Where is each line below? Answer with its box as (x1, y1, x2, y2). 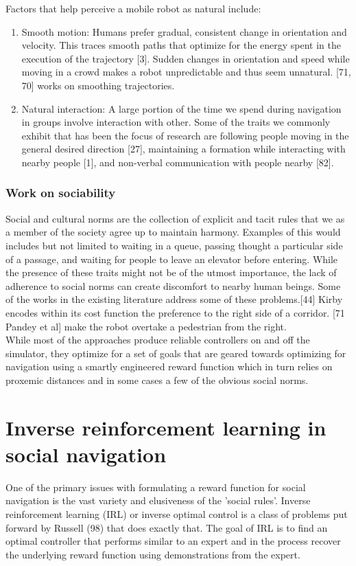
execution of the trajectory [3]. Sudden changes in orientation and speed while (21, 51, 350, 65)
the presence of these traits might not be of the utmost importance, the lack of (5, 265, 337, 280)
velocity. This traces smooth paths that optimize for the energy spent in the (21, 38, 342, 52)
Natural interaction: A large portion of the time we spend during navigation (21, 101, 342, 115)
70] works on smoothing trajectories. (21, 78, 175, 92)
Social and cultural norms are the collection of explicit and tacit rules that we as (5, 211, 345, 225)
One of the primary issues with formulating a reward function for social (5, 479, 306, 494)
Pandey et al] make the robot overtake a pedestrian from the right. (5, 319, 287, 333)
